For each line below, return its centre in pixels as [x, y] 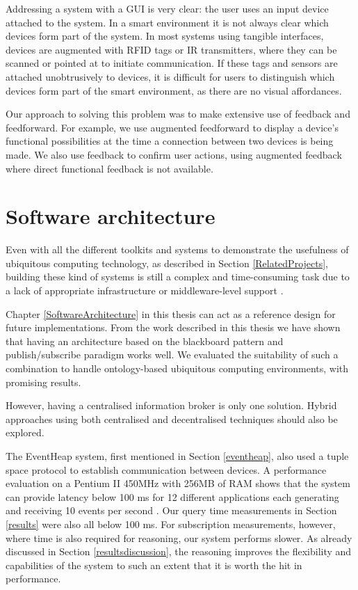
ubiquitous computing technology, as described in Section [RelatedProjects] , [167, 263]
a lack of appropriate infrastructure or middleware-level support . [145, 290]
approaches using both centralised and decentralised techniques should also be [172, 418]
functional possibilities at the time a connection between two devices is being [170, 141]
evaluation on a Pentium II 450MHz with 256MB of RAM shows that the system [178, 483]
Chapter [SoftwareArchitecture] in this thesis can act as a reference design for [171, 313]
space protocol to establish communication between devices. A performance [166, 469]
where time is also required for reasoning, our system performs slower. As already [179, 537]
